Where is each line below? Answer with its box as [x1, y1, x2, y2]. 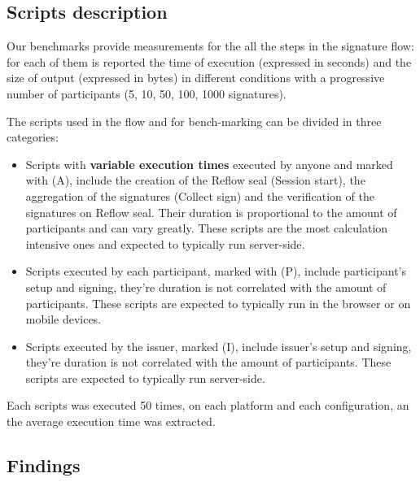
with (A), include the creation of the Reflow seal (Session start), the [25, 172, 365, 189]
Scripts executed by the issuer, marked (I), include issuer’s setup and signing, [25, 337, 412, 354]
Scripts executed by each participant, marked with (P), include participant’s [25, 263, 407, 280]
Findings [7, 453, 81, 478]
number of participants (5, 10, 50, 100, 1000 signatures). [7, 85, 287, 102]
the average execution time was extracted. [7, 413, 216, 430]
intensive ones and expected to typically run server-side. [25, 235, 305, 252]
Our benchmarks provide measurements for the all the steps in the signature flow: [7, 37, 414, 54]
